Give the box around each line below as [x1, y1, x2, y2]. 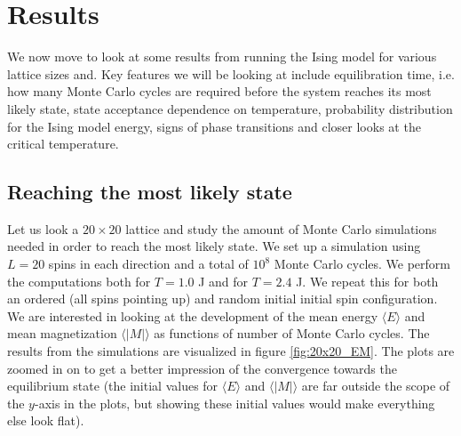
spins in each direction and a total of [48, 254, 249, 273]
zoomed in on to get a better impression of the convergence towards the [7, 359, 397, 377]
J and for [198, 271, 249, 290]
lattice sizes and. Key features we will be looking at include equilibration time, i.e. [7, 64, 455, 83]
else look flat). [7, 411, 84, 430]
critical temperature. [7, 134, 119, 153]
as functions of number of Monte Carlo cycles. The [154, 324, 430, 343]
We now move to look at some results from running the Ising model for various [7, 47, 437, 66]
